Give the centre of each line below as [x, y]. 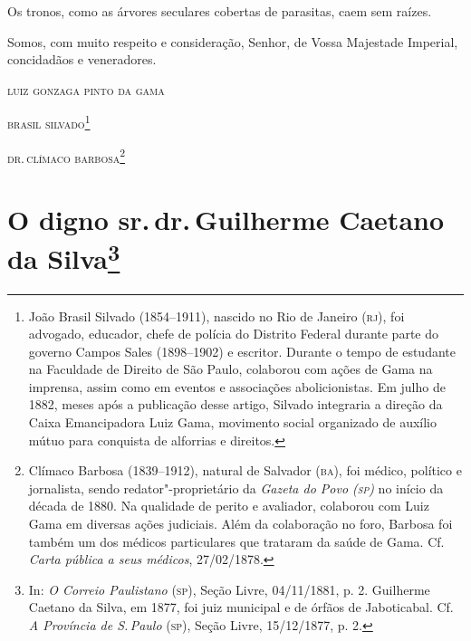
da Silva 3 [64, 257]
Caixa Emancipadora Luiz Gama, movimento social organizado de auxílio [233, 422]
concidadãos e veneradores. [82, 59]
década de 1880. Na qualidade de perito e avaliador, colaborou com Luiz [229, 506]
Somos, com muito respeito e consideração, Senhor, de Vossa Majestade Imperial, [233, 41]
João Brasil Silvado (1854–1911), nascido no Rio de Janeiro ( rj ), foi [216, 316]
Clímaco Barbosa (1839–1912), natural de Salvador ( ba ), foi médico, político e [245, 470]
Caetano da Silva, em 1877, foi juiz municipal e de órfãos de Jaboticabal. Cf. [241, 607]
